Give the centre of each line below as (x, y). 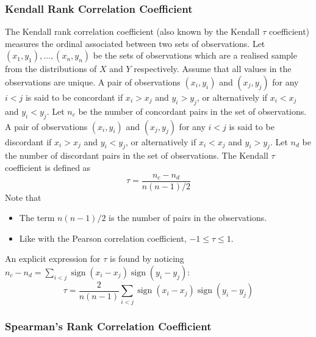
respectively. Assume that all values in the (213, 69)
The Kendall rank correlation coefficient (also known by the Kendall (132, 31)
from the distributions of (51, 69)
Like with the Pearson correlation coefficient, (103, 238)
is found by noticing (147, 259)
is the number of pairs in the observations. (188, 218)
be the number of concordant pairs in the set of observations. (192, 111)
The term (37, 218)
